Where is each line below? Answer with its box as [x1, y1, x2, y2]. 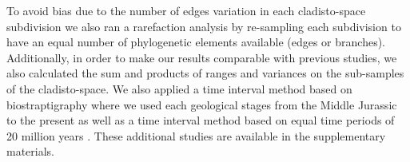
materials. [6, 143, 55, 160]
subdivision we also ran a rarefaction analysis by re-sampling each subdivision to [6, 18, 401, 34]
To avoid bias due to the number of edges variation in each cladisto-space [6, 2, 366, 18]
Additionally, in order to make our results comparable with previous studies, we [6, 49, 397, 65]
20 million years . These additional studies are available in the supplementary [6, 127, 386, 144]
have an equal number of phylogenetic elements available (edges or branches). [6, 34, 385, 50]
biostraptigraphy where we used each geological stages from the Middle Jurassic [6, 96, 397, 113]
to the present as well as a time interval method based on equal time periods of [6, 112, 395, 128]
